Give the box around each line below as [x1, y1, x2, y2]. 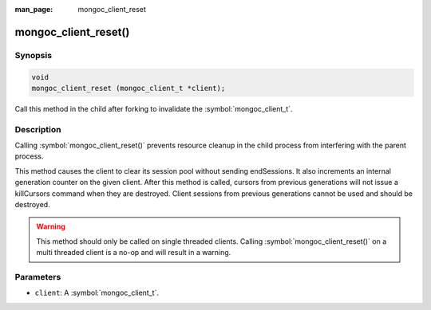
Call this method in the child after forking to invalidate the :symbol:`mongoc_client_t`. [14, 104, 293, 113]
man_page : [14, 5, 53, 14]
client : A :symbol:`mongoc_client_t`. [34, 288, 160, 298]
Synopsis [14, 49, 52, 61]
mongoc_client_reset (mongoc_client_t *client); [31, 84, 226, 92]
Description [14, 124, 61, 135]
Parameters [14, 271, 61, 282]
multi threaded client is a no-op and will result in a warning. [36, 248, 231, 257]
